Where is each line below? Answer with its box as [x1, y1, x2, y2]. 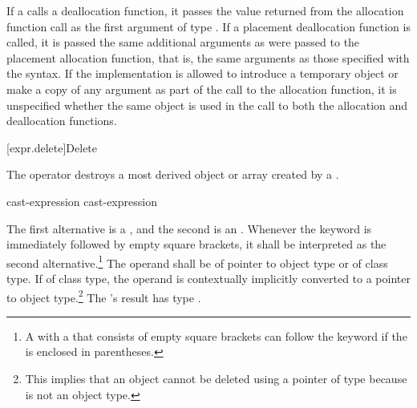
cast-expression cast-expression [6, 192, 157, 209]
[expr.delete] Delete [6, 139, 98, 156]
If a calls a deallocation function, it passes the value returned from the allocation [6, 2, 404, 18]
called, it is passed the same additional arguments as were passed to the [6, 34, 360, 50]
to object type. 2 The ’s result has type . [6, 286, 201, 305]
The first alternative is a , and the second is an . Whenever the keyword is [6, 220, 372, 236]
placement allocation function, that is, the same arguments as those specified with [6, 49, 410, 66]
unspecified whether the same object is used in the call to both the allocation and [6, 96, 408, 113]
